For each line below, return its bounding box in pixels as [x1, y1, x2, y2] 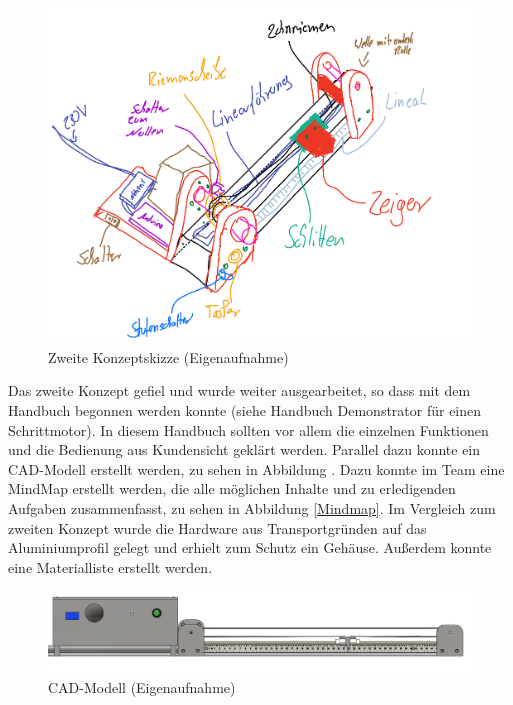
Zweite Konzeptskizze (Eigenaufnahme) [48, 346, 289, 367]
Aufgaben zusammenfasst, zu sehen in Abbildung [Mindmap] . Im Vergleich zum [8, 498, 496, 519]
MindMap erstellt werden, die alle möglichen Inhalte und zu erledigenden [8, 478, 456, 499]
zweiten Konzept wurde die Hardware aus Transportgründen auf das [8, 517, 427, 538]
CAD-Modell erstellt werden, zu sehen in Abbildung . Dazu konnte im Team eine [8, 458, 505, 479]
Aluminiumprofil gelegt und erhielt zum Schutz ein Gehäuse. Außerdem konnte [8, 537, 492, 558]
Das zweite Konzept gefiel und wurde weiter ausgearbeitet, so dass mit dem [8, 380, 471, 401]
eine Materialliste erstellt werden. [8, 556, 213, 577]
